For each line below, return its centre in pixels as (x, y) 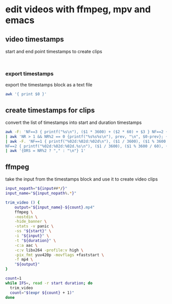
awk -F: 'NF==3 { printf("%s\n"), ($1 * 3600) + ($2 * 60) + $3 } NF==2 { (87, 132)
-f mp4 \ (24, 259)
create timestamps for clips (50, 110)
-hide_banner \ (31, 222)
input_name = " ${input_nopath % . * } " (41, 193)
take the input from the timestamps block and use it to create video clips (82, 179)
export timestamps (29, 74)
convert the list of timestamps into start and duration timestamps (73, 122)
